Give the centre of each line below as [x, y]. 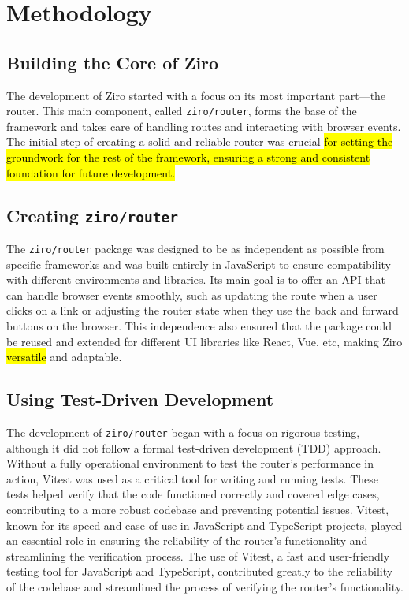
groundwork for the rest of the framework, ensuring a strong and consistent [188, 157]
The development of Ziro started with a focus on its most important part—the [196, 95]
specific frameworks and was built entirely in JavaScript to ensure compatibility [199, 264]
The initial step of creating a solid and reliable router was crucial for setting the [200, 142]
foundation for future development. [91, 172]
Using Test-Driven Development [140, 399]
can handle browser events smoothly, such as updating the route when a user [192, 294]
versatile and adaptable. [64, 357]
